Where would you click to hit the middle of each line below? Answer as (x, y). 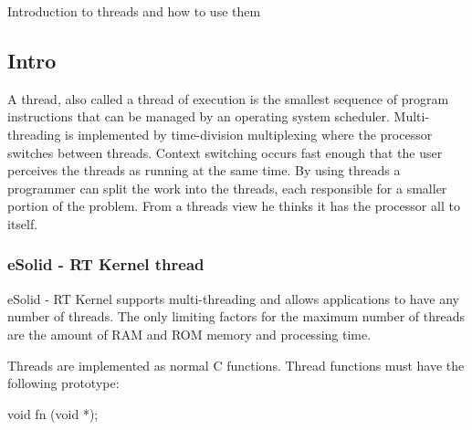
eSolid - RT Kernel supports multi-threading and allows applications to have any (233, 298)
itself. (23, 223)
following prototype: (63, 383)
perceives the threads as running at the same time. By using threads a (204, 170)
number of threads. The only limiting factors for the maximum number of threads (236, 316)
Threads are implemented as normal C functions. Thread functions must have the (236, 365)
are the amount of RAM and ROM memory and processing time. (189, 334)
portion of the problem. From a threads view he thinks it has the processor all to (234, 206)
